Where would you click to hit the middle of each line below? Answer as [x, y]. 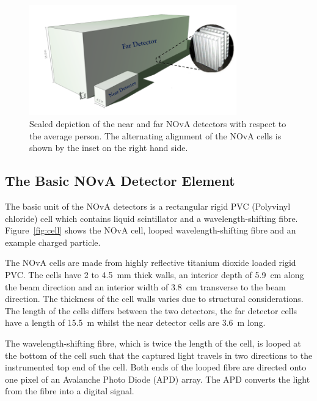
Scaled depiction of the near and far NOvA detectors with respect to [158, 124]
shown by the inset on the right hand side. [109, 148]
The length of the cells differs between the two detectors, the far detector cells [151, 310]
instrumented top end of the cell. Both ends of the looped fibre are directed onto [156, 367]
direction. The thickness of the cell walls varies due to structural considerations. [154, 299]
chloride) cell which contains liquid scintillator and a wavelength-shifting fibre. [151, 218]
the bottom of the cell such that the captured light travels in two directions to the [159, 355]
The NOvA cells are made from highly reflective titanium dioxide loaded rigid [151, 263]
